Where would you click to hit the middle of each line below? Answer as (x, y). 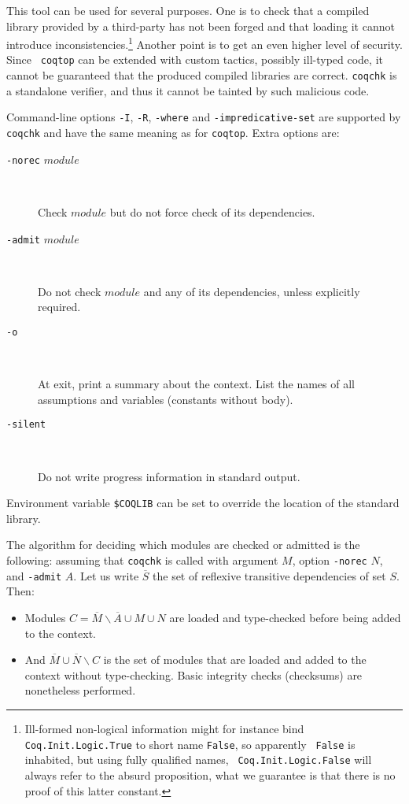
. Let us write (106, 575)
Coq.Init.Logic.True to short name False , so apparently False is (190, 744)
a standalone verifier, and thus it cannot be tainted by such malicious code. (188, 90)
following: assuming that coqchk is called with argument (142, 560)
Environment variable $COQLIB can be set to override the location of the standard (203, 503)
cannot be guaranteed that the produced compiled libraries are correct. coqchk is (202, 75)
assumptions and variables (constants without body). (166, 399)
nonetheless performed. (80, 690)
